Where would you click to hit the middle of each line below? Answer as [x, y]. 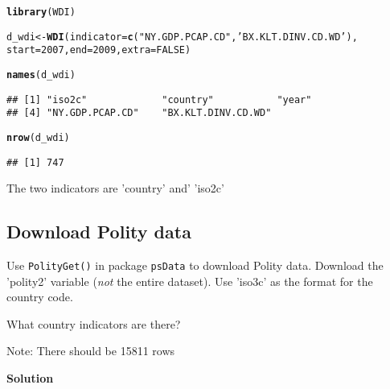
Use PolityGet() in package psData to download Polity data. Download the [195, 265]
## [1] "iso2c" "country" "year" [159, 99]
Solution [30, 378]
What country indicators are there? [94, 323]
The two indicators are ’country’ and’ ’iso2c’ [115, 188]
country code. [40, 297]
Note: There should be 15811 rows [91, 351]
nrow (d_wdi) [38, 137]
